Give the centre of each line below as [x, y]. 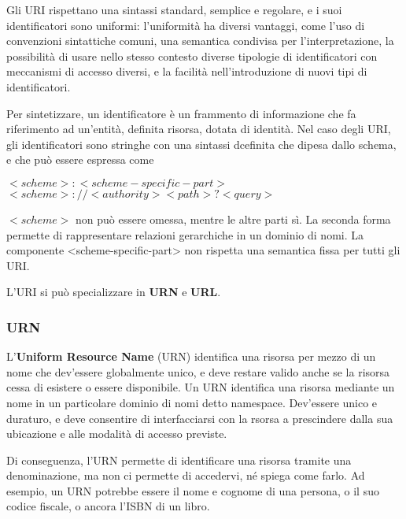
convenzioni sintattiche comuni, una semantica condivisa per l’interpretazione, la [200, 41]
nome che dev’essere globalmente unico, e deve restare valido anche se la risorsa [198, 371]
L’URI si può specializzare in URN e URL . [114, 292]
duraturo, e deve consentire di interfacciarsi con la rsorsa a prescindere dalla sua [200, 418]
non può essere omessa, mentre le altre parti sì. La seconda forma [233, 219]
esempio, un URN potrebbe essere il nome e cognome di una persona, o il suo [193, 490]
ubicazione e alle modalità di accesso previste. [117, 434]
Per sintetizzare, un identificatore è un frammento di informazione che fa [181, 113]
